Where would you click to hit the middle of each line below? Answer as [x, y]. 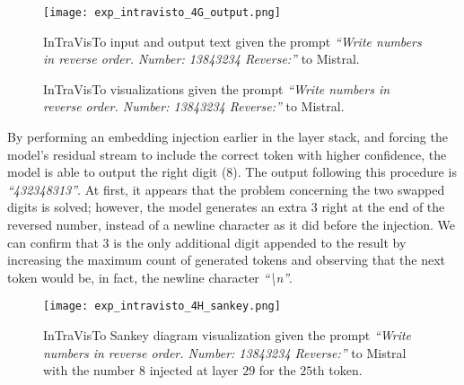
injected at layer [194, 370]
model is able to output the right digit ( [117, 172]
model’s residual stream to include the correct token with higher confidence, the [227, 154]
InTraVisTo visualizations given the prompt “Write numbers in [217, 88]
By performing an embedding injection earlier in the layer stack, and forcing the [228, 137]
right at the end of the [383, 207]
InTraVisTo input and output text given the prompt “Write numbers [232, 41]
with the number [89, 370]
